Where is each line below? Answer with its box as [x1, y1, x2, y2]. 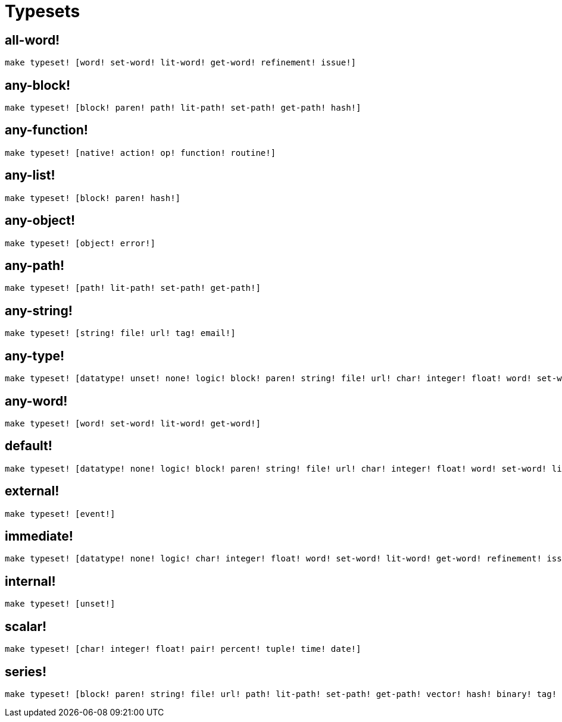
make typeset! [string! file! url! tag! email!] [5, 328, 236, 338]
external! [5, 484, 60, 499]
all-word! [5, 32, 60, 48]
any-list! [5, 168, 55, 183]
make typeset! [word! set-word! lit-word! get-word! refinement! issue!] [5, 58, 357, 68]
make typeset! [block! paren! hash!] [5, 193, 181, 203]
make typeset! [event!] [5, 508, 115, 519]
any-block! [5, 77, 70, 93]
